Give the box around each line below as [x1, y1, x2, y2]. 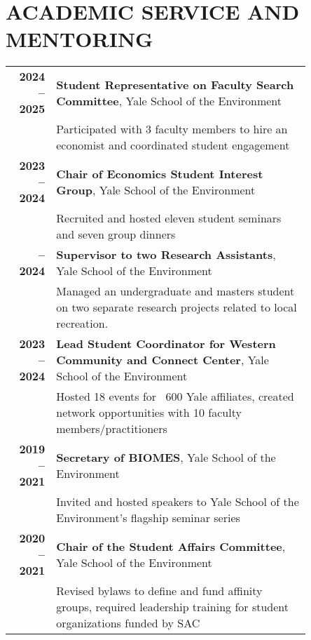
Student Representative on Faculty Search [56, 76, 294, 93]
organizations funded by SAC [56, 615, 200, 632]
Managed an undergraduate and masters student [56, 283, 295, 300]
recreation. [56, 315, 109, 332]
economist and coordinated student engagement [56, 137, 290, 154]
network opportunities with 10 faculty [56, 404, 242, 421]
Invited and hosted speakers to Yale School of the [56, 493, 299, 510]
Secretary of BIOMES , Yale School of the [56, 448, 276, 465]
